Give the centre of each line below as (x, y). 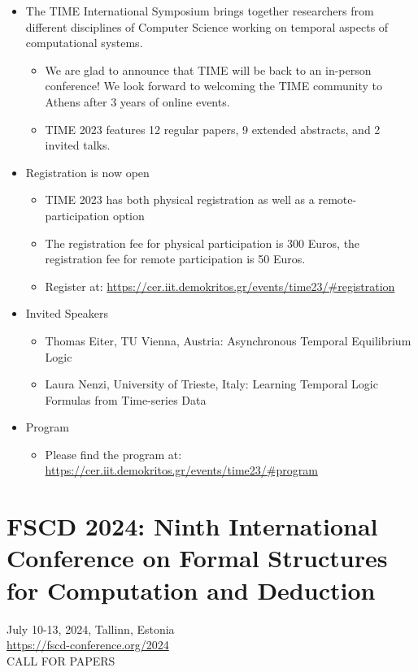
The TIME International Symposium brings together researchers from (200, 11)
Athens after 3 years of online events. (137, 101)
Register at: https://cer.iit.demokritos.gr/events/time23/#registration (220, 286)
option (128, 215)
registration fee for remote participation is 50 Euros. (175, 259)
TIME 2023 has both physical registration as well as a (180, 199)
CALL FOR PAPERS (61, 660)
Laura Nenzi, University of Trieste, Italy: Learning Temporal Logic (211, 384)
